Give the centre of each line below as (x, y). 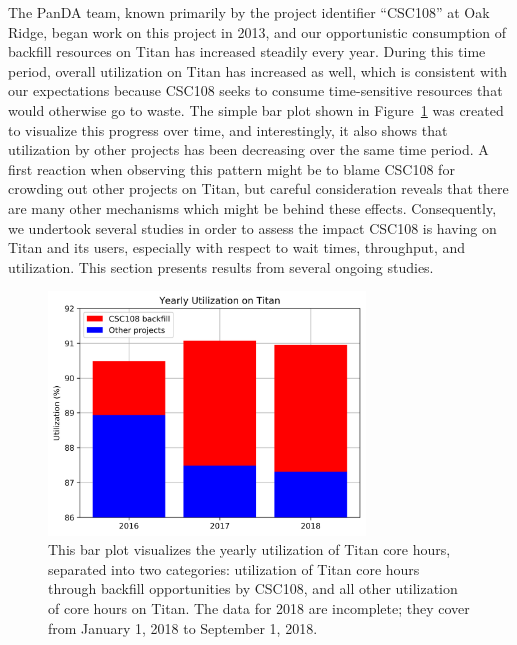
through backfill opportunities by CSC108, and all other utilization (253, 588)
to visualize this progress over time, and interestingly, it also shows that (228, 129)
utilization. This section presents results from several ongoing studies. (221, 266)
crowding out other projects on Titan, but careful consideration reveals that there (258, 188)
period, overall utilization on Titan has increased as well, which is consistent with (258, 70)
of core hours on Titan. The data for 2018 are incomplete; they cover (259, 608)
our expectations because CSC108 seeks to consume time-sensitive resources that (255, 90)
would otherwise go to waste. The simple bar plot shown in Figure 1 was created (256, 109)
